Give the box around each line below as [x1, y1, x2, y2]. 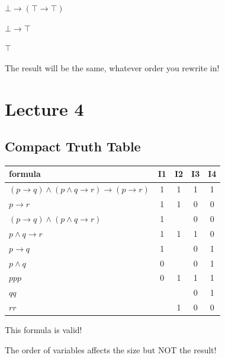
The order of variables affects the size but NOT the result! [5, 343, 217, 356]
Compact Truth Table [5, 137, 141, 156]
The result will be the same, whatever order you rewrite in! [5, 61, 220, 74]
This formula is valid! [5, 324, 82, 336]
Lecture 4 [5, 96, 84, 121]
